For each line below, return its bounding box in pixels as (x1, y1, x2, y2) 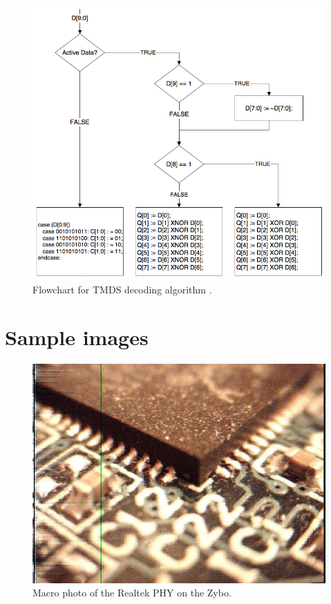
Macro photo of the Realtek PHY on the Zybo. (32, 585, 231, 600)
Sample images (5, 322, 149, 351)
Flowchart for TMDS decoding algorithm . (32, 282, 212, 297)
